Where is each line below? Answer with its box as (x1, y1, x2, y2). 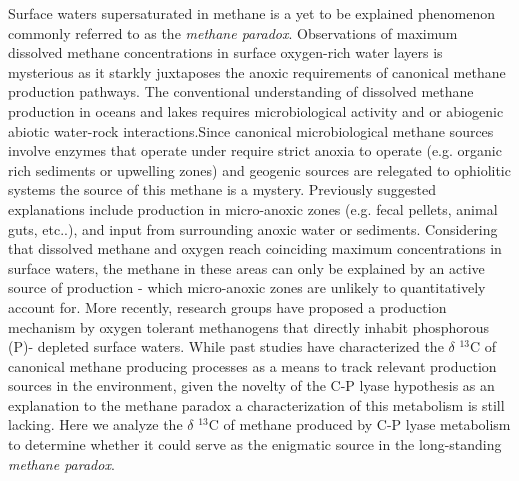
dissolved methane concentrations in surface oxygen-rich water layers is (8, 42, 443, 63)
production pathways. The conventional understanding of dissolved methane (8, 81, 474, 102)
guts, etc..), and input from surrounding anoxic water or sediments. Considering (8, 218, 498, 239)
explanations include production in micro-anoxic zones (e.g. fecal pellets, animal (8, 198, 498, 219)
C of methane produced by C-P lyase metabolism (208, 414, 511, 435)
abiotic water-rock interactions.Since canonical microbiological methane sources (8, 120, 494, 141)
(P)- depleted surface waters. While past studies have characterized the (8, 336, 444, 357)
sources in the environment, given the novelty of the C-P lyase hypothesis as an (8, 375, 495, 396)
